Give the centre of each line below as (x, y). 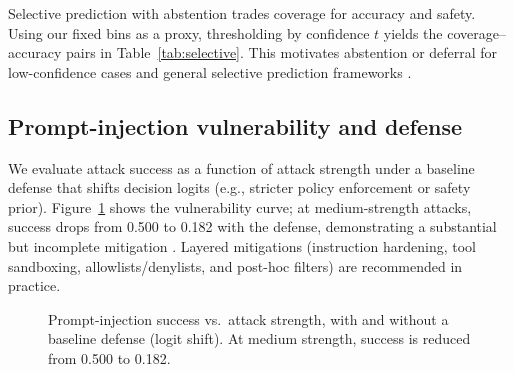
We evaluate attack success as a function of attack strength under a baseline (241, 167)
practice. (34, 285)
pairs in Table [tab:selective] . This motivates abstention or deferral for (281, 52)
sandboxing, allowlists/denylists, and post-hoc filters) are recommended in (235, 265)
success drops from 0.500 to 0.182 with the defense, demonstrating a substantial (252, 226)
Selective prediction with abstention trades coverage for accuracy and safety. (242, 13)
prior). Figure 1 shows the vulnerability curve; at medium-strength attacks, (240, 206)
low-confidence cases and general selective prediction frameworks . (210, 71)
